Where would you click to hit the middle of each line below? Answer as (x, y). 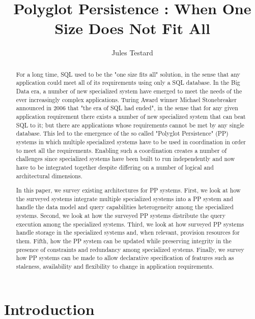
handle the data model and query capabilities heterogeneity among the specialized (125, 207)
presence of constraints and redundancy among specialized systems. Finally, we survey (130, 249)
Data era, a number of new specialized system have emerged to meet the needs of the (129, 91)
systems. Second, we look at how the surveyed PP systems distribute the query (121, 216)
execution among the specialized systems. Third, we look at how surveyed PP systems (130, 224)
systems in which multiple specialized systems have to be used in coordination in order (131, 141)
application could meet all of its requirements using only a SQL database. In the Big (128, 83)
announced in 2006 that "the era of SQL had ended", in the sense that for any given (127, 108)
